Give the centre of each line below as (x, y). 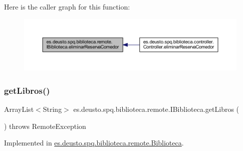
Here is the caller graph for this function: (67, 7)
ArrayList (19, 109)
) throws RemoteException (45, 126)
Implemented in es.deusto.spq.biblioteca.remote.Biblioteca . (94, 143)
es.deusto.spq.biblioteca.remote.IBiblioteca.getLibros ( (156, 109)
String (52, 109)
